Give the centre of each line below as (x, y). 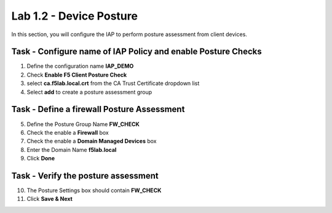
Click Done (41, 159)
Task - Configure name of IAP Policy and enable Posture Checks (136, 52)
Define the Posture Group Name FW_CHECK (83, 124)
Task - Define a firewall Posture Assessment (98, 109)
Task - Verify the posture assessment (85, 175)
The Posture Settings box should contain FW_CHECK (94, 190)
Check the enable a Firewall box (68, 132)
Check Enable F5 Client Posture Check (77, 75)
